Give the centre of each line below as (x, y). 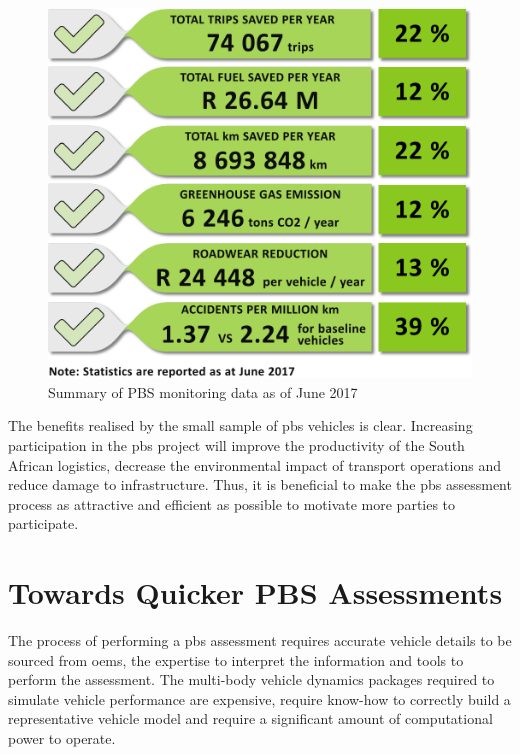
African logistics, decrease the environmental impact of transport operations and (254, 464)
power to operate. (62, 737)
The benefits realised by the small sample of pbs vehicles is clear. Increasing (240, 425)
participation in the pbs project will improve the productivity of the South (236, 444)
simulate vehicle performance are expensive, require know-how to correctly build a (259, 698)
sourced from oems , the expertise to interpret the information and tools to (236, 659)
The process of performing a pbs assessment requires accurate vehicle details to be (260, 640)
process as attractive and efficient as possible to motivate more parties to (232, 503)
